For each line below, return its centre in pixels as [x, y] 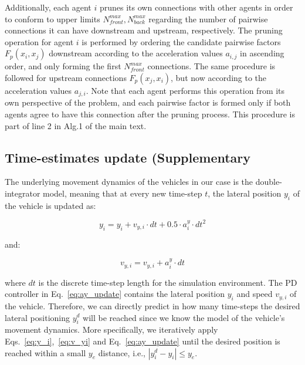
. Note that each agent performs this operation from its [185, 90]
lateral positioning [37, 317]
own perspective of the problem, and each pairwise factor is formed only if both [148, 102]
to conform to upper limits [52, 18]
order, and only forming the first [63, 66]
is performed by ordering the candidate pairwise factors [181, 41]
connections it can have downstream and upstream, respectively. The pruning [144, 30]
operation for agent [39, 41]
